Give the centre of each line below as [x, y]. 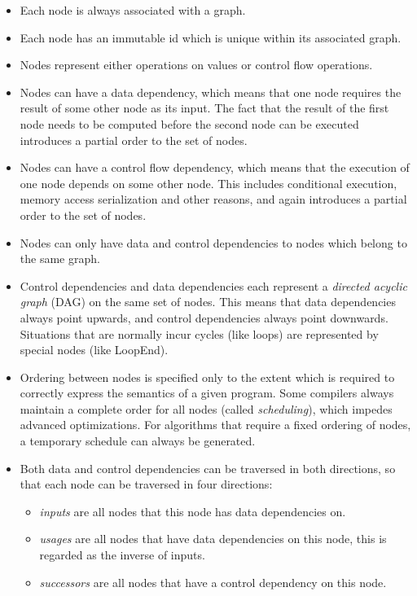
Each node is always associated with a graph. [133, 10]
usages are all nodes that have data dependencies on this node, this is [213, 539]
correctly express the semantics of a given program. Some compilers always [207, 393]
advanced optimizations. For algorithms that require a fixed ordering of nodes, [215, 425]
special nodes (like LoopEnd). [94, 350]
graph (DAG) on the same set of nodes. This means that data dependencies [208, 302]
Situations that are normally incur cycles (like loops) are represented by [199, 333]
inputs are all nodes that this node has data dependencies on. [193, 511]
